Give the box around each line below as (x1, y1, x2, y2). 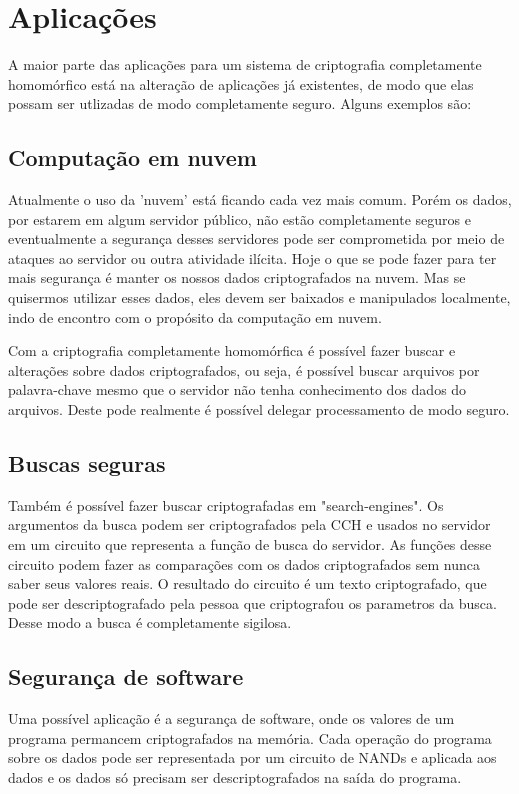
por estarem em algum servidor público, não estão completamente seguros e (8, 208, 471, 229)
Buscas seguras (8, 448, 166, 479)
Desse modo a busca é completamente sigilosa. (8, 612, 292, 633)
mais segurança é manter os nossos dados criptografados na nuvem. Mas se (8, 267, 466, 288)
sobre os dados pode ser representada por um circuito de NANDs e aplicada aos (8, 747, 497, 768)
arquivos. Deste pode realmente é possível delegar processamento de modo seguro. (8, 399, 510, 420)
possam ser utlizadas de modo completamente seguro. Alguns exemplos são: (8, 93, 472, 114)
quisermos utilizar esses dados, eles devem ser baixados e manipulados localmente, (8, 287, 511, 308)
